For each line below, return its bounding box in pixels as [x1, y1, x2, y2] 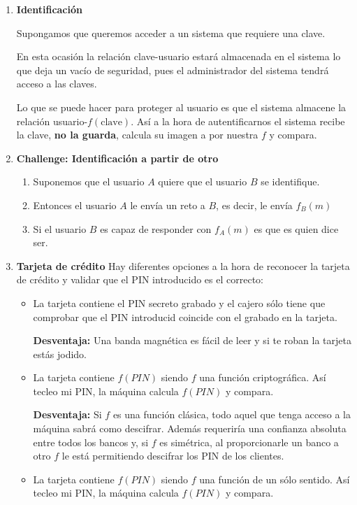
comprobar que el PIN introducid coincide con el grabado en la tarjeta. [33, 309, 337, 324]
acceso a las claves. [16, 76, 97, 91]
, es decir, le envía [216, 197, 293, 212]
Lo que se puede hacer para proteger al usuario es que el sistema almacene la [16, 99, 347, 114]
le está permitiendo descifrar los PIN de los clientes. [61, 448, 284, 463]
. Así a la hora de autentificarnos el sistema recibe [131, 113, 345, 128]
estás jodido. [33, 346, 87, 361]
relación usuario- [16, 113, 88, 128]
